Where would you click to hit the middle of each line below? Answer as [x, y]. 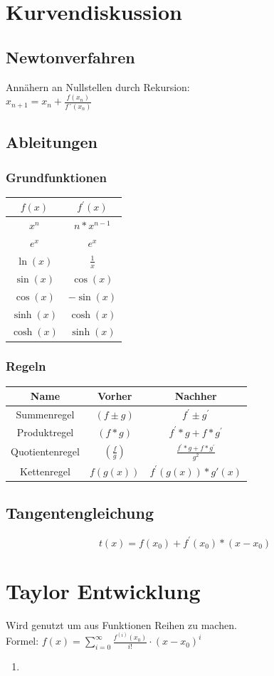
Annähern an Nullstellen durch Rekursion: [98, 86]
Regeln [26, 366]
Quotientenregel [45, 451]
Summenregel [45, 414]
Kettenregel [45, 471]
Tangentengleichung [80, 513]
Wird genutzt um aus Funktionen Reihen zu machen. [121, 624]
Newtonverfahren [70, 57]
